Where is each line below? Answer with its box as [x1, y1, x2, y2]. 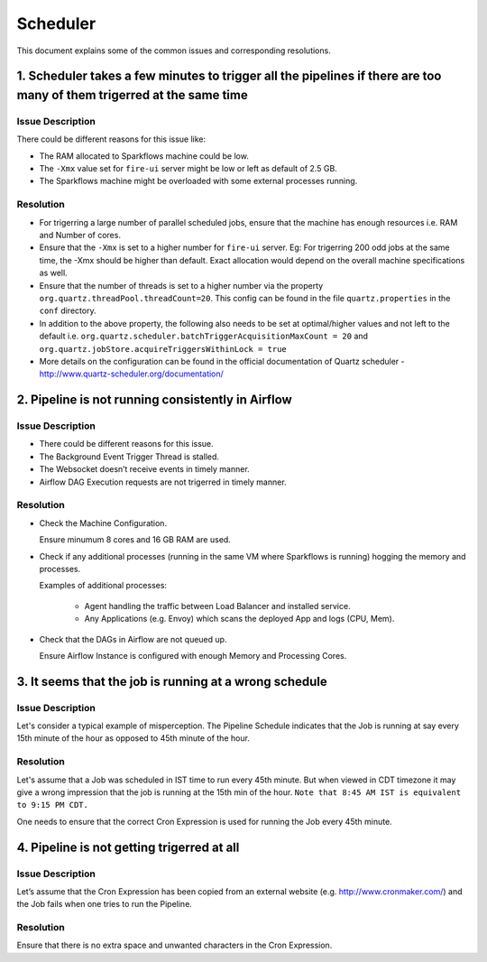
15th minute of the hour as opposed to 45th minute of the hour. [16, 733, 250, 744]
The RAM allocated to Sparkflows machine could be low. [39, 150, 250, 162]
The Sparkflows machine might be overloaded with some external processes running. [39, 176, 358, 187]
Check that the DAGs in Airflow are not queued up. [39, 634, 227, 644]
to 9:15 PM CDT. [16, 800, 89, 810]
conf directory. [39, 305, 96, 316]
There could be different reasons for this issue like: [16, 134, 207, 144]
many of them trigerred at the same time [16, 87, 248, 103]
